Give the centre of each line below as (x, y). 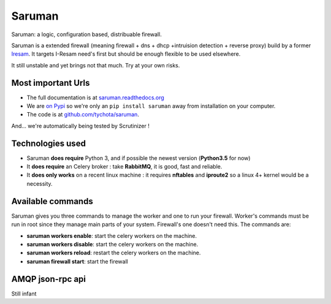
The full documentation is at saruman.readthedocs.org (96, 97)
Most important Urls (51, 83)
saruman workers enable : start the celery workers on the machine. (112, 235)
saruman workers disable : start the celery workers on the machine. (112, 244)
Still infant (24, 294)
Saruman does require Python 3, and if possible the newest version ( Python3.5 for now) (139, 158)
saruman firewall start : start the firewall (77, 261)
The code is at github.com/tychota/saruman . (83, 115)
